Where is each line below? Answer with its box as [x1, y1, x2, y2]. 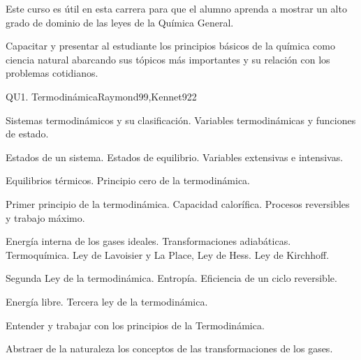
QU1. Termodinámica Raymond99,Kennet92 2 [6, 89, 197, 103]
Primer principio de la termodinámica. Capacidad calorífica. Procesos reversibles [6, 196, 350, 211]
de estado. [6, 126, 49, 141]
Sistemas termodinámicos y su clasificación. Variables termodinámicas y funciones [6, 112, 356, 127]
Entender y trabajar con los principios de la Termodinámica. [6, 317, 265, 332]
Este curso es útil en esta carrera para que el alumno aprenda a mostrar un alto [6, 1, 347, 15]
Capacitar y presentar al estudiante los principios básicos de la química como [6, 38, 335, 53]
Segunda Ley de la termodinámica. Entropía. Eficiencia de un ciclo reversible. [6, 271, 337, 285]
